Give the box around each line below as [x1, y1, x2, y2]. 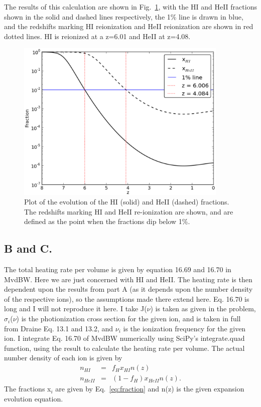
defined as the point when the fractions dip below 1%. [24, 216, 190, 227]
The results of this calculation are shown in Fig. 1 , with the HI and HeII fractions [4, 2, 257, 12]
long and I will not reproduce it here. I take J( [4, 303, 147, 314]
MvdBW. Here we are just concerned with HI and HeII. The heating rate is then [4, 274, 252, 284]
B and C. [4, 241, 52, 256]
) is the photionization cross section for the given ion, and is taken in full [16, 313, 241, 324]
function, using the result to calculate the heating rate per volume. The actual [4, 342, 245, 353]
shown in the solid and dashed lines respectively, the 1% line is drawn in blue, [4, 11, 243, 22]
